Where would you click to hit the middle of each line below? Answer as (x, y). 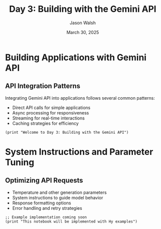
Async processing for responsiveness (51, 113)
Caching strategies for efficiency (45, 123)
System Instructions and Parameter (79, 152)
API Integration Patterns (43, 86)
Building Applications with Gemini (76, 57)
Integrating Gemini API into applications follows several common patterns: (80, 98)
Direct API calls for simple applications (51, 108)
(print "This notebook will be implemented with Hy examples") (71, 221)
